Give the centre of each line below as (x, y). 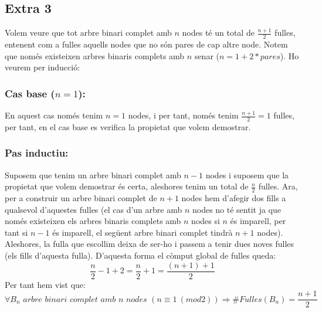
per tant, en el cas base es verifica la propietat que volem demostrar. (128, 126)
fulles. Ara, (278, 186)
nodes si (206, 221)
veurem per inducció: (43, 67)
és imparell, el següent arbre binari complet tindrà (143, 232)
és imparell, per (258, 221)
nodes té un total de (218, 33)
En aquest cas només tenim (54, 115)
